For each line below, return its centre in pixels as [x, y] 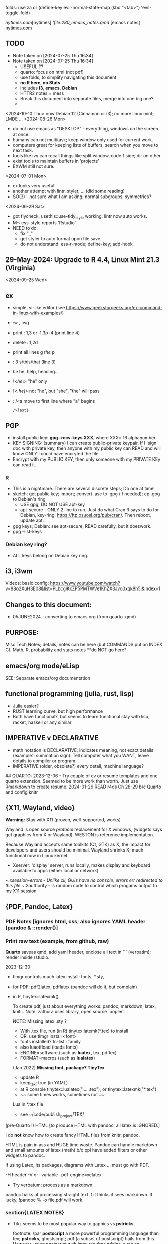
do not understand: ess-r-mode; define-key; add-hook [76, 244]
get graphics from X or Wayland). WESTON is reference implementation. [80, 835]
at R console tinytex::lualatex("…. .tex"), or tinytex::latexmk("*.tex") [88, 1089]
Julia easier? [26, 706]
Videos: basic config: [27, 583]
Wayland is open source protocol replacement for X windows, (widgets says [84, 830]
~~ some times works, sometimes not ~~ [62, 1094]
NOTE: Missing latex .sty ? [39, 1021]
